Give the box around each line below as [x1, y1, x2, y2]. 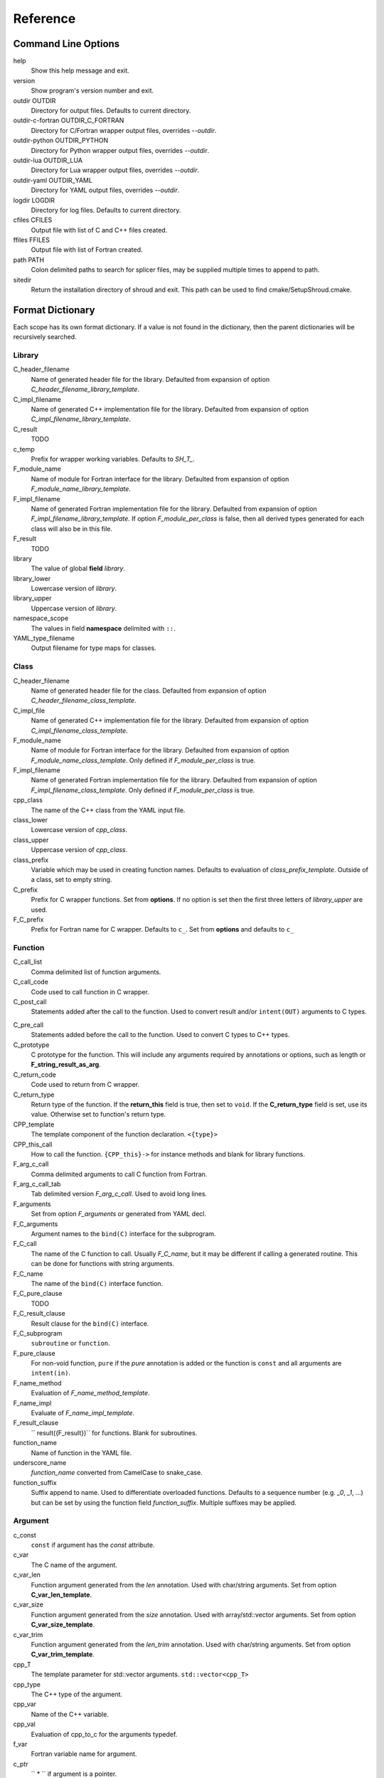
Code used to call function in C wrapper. [31, 987, 149, 996]
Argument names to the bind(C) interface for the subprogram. [31, 1230, 216, 1238]
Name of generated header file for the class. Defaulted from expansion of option [31, 686, 267, 695]
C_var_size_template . [31, 1620, 95, 1629]
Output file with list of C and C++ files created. [31, 225, 168, 234]
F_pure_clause [13, 1348, 56, 1358]
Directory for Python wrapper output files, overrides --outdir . [31, 146, 210, 154]
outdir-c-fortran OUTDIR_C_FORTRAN [13, 116, 124, 124]
